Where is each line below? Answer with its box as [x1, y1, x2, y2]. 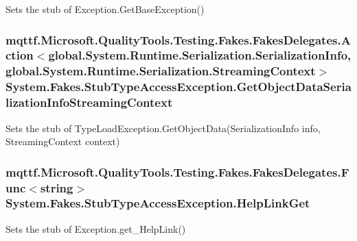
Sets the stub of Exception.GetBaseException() [5, 2, 205, 16]
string [40, 179, 73, 196]
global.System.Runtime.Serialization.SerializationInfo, [48, 47, 352, 64]
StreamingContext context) [5, 134, 120, 149]
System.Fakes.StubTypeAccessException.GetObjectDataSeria [5, 78, 352, 95]
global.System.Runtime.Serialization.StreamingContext [5, 62, 316, 79]
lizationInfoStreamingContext [5, 94, 173, 111]
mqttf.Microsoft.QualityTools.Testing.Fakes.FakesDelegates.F [5, 163, 349, 180]
